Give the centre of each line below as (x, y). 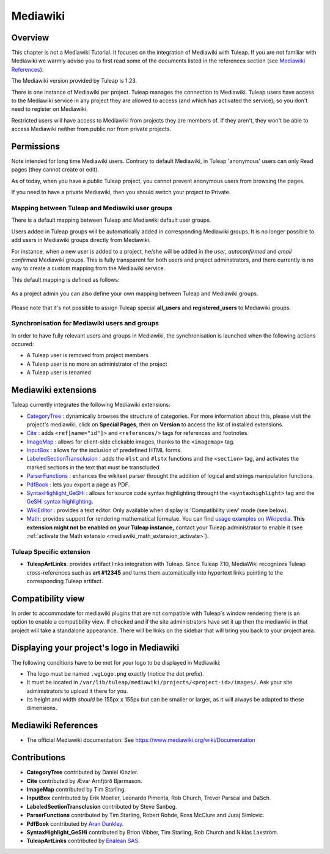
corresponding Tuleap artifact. (65, 581)
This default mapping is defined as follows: (65, 279)
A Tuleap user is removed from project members (88, 355)
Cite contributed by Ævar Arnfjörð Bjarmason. (84, 780)
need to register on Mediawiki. (50, 109)
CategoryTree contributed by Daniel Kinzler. (82, 773)
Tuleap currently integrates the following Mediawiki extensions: (91, 405)
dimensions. (42, 708)
